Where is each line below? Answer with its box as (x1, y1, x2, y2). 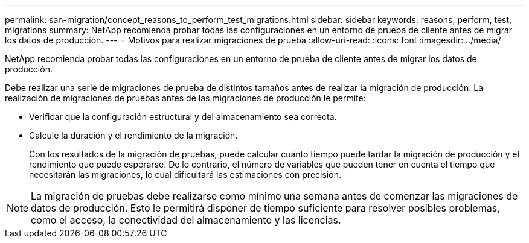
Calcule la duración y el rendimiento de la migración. (29, 130, 238, 140)
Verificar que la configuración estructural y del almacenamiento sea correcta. (29, 112, 337, 122)
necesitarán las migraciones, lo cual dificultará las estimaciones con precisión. (29, 169, 341, 180)
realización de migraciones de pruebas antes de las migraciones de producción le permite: (5, 93, 366, 103)
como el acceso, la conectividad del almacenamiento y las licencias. (31, 214, 341, 226)
